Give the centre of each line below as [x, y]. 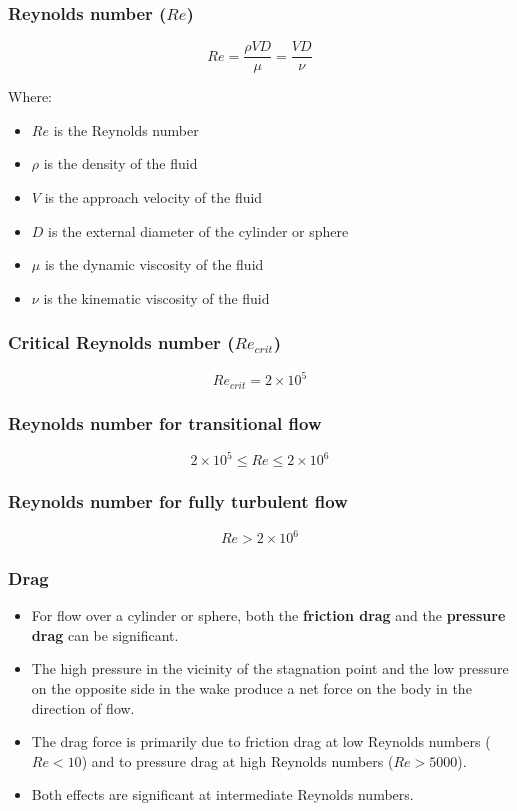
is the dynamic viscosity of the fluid [154, 264]
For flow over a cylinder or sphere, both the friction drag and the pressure [268, 615]
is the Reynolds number [126, 129]
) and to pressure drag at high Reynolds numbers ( [237, 760]
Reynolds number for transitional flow [165, 422]
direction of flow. [83, 707]
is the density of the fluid [120, 163]
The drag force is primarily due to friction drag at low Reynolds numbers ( [261, 741]
